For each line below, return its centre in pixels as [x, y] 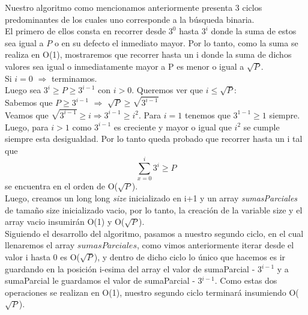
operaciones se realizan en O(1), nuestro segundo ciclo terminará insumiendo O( [152, 292]
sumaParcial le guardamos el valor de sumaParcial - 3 [104, 280]
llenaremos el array [40, 245]
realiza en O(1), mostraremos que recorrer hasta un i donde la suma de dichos [148, 54]
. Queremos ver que [168, 90]
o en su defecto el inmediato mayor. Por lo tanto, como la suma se [176, 42]
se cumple [261, 127]
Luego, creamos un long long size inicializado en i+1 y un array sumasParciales [151, 198]
